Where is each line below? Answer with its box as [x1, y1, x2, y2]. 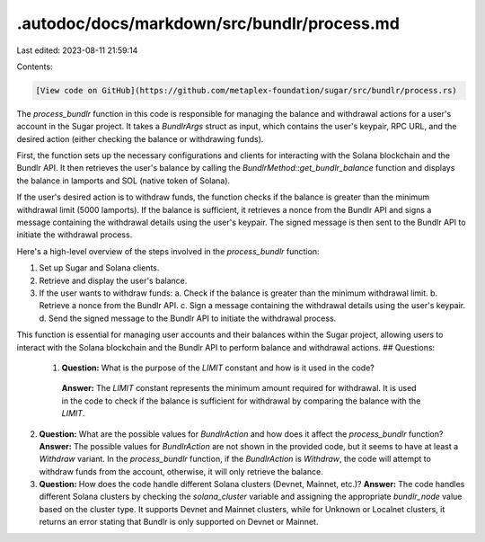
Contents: [16, 61, 53, 72]
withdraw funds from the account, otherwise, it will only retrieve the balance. [39, 466, 323, 476]
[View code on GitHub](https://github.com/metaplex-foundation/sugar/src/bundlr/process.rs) [35, 85, 457, 95]
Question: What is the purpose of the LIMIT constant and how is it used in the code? [61, 362, 375, 373]
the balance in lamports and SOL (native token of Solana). [16, 175, 231, 186]
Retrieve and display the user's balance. [39, 275, 188, 286]
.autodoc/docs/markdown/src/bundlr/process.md [16, 13, 400, 33]
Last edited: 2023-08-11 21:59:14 [16, 45, 138, 56]
